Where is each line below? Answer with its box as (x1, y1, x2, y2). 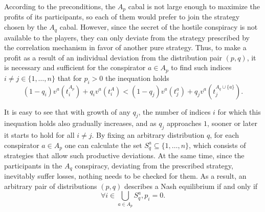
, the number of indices (138, 106, 211, 117)
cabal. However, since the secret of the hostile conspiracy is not (59, 22, 258, 32)
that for (57, 72, 82, 83)
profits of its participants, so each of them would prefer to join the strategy (4, 11, 240, 22)
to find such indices (171, 62, 232, 73)
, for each (210, 130, 239, 140)
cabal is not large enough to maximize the (128, 1, 260, 11)
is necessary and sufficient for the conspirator (4, 62, 146, 73)
